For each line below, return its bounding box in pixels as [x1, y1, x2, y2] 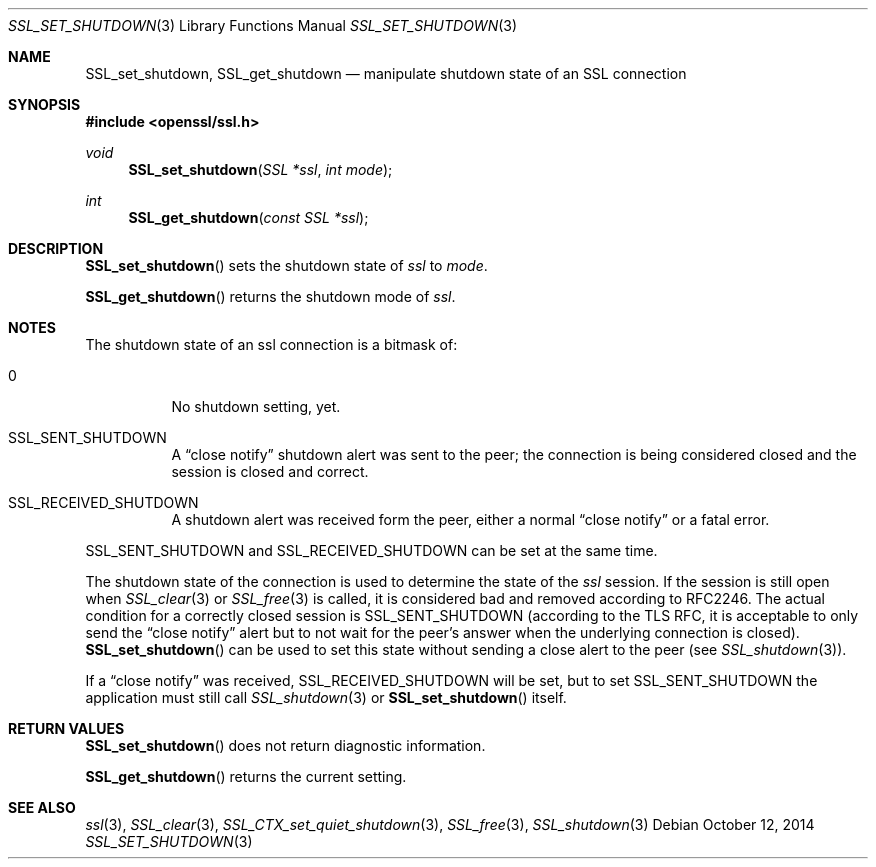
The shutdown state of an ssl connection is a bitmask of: [85, 336, 458, 353]
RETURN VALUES [8, 720, 125, 737]
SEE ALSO [8, 799, 76, 816]
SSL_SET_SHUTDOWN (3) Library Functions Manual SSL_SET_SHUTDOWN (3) [8, 17, 518, 34]
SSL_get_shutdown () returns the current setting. [85, 768, 407, 785]
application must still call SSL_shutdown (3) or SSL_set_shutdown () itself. [85, 689, 567, 706]
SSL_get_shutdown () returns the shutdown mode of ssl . [85, 288, 456, 305]
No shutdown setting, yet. [171, 398, 341, 415]
